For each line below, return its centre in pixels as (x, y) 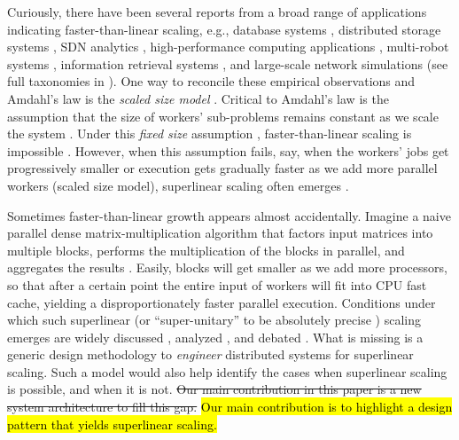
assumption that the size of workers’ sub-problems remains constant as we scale (223, 116)
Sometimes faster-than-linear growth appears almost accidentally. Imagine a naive (229, 215)
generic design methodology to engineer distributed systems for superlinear (210, 354)
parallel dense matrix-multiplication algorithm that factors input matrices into (220, 233)
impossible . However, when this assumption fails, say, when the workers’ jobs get (228, 150)
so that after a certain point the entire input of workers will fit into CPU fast (217, 284)
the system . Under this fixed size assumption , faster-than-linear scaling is (210, 134)
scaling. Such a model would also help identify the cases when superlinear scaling (227, 371)
